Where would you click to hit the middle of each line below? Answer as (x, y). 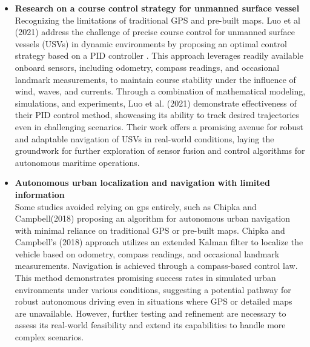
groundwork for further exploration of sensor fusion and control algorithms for (160, 150)
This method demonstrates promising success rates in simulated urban (145, 278)
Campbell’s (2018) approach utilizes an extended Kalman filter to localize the (159, 242)
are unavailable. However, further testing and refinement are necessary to (150, 313)
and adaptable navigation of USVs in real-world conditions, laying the (144, 138)
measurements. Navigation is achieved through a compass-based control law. (156, 266)
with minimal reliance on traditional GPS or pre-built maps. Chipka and (150, 230)
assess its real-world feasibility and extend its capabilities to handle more (150, 325)
